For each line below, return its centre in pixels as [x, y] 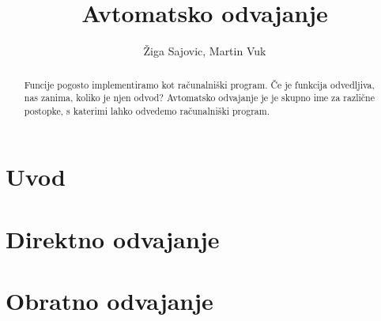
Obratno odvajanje [109, 301]
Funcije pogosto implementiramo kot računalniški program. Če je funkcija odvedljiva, [199, 84]
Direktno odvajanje [113, 238]
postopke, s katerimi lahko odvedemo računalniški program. [147, 110]
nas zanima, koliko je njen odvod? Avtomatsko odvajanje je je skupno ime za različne [199, 98]
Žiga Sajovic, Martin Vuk [205, 51]
